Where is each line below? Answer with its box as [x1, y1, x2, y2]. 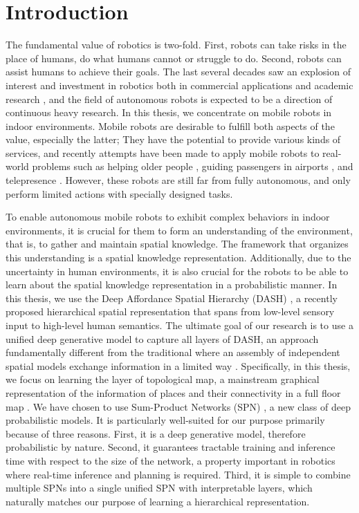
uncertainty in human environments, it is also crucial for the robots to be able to [6, 263, 349, 278]
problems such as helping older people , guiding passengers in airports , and [32, 159, 353, 174]
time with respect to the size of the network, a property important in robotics [6, 453, 335, 467]
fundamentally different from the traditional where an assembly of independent [6, 345, 340, 360]
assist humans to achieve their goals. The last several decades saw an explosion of [6, 64, 351, 79]
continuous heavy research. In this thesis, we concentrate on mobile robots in [6, 105, 332, 120]
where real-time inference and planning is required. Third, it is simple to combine [6, 467, 351, 481]
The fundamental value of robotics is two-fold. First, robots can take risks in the [6, 37, 347, 52]
